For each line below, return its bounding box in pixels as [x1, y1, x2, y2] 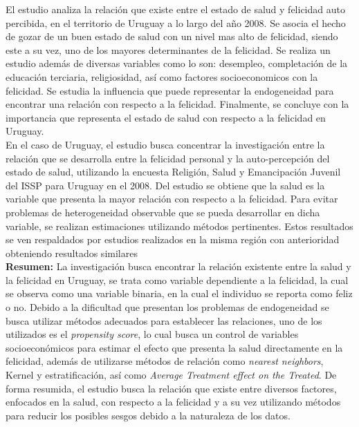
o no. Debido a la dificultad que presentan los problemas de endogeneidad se [6, 300, 329, 314]
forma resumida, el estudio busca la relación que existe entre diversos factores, [6, 381, 337, 395]
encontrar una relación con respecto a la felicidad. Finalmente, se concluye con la [6, 97, 349, 111]
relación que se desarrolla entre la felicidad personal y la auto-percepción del [6, 151, 330, 165]
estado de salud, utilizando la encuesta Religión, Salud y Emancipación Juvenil [6, 164, 341, 179]
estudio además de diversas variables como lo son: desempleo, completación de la [6, 56, 348, 70]
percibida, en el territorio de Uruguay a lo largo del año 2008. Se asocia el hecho [6, 15, 346, 30]
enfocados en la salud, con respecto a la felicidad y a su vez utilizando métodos [6, 395, 341, 409]
